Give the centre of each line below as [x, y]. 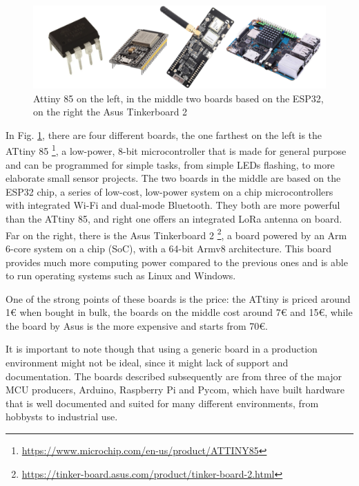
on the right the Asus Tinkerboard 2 [110, 112]
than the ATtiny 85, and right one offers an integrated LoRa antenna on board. [174, 219]
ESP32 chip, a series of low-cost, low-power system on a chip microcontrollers [169, 191]
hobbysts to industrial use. [62, 417]
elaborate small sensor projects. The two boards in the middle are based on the [173, 178]
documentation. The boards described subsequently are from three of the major [174, 376]
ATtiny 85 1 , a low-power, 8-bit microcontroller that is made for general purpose [176, 150]
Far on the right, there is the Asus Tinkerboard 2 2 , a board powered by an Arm [176, 234]
